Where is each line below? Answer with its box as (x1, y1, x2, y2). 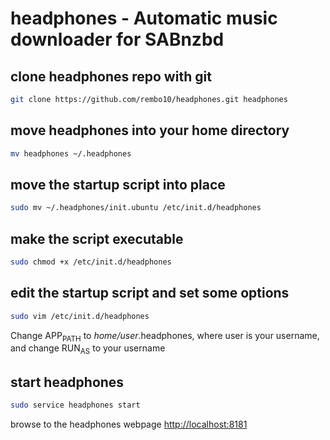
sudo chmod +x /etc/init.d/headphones (10, 257, 172, 267)
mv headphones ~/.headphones (10, 148, 132, 159)
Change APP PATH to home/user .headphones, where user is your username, (10, 329, 320, 344)
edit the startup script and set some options (10, 285, 290, 302)
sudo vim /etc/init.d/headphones (10, 311, 150, 321)
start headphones (10, 373, 125, 391)
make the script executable (10, 230, 184, 247)
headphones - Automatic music (10, 7, 278, 30)
